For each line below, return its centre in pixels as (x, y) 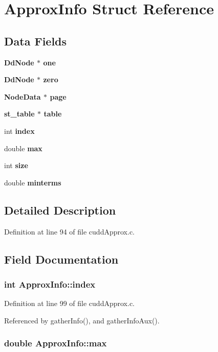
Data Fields (36, 41)
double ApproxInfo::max (56, 343)
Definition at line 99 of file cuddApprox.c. (69, 303)
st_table (19, 114)
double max (23, 148)
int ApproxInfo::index (50, 284)
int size (16, 165)
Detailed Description (60, 210)
